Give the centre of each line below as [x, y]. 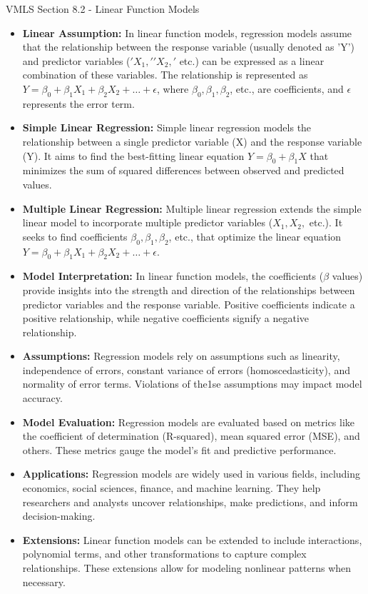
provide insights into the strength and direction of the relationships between [189, 290]
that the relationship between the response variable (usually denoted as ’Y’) [189, 47]
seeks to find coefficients [75, 236]
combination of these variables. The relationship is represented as [165, 75]
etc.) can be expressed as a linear [252, 60]
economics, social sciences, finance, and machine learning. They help [172, 488]
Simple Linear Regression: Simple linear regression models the [167, 127]
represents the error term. [78, 103]
